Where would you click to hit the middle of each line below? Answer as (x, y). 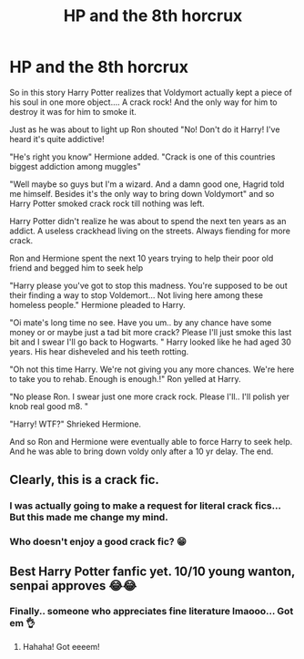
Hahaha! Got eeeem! (61, 646)
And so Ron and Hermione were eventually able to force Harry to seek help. (151, 441)
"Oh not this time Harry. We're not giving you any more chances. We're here (152, 369)
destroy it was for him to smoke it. (73, 111)
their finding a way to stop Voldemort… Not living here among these (137, 295)
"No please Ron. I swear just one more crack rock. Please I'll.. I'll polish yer (149, 396)
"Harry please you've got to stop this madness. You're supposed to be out (149, 285)
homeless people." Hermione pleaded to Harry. (98, 304)
